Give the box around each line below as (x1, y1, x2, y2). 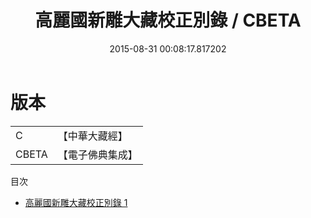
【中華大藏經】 (57, 129, 128, 143)
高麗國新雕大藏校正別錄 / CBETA (34, 9, 302, 32)
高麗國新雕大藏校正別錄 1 (24, 196, 128, 208)
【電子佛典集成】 (57, 147, 138, 161)
